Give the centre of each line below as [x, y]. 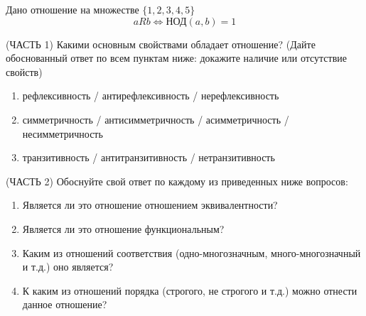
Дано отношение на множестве [72, 9]
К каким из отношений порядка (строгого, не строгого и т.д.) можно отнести [190, 290]
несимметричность [63, 133]
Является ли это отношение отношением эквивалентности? [150, 205]
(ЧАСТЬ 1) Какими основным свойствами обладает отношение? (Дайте [161, 44]
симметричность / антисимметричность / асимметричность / [156, 119]
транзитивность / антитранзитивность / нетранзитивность [149, 157]
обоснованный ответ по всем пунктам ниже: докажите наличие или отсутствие [176, 58]
